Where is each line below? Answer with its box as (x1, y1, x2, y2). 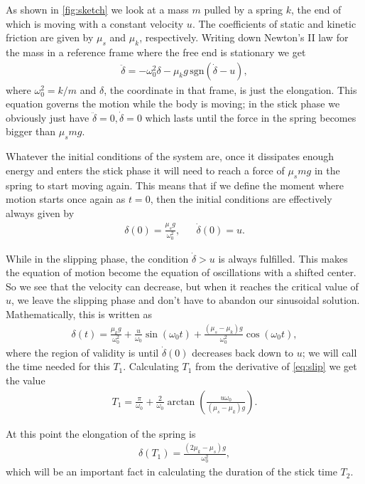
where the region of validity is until (6, 344, 159, 359)
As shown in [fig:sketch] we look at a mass (6, 2, 189, 16)
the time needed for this (6, 359, 110, 374)
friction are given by (6, 30, 94, 45)
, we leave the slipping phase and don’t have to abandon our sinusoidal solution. (11, 293, 360, 307)
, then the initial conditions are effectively (150, 191, 332, 206)
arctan (167, 396, 195, 407)
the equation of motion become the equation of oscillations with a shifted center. (6, 265, 356, 280)
